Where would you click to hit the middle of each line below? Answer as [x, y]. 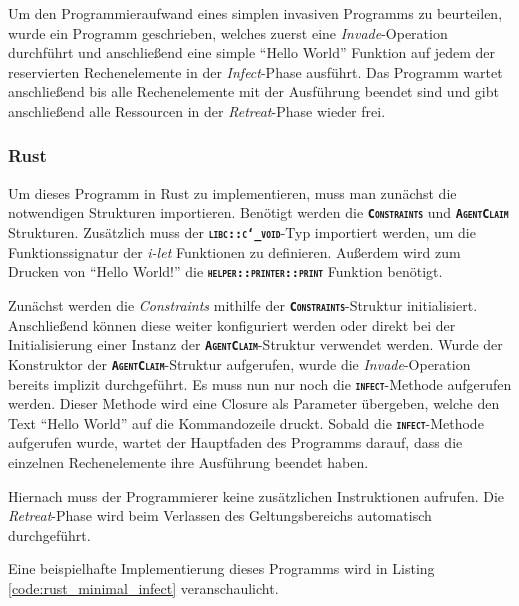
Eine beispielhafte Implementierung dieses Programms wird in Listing [221, 568]
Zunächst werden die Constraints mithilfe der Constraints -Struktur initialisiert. [243, 304]
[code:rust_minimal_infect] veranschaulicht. [143, 587]
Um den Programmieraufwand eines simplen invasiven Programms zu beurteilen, [255, 13]
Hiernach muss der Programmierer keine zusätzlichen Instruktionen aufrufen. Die [256, 495]
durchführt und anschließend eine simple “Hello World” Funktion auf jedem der [252, 52]
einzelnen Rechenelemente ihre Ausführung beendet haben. [188, 462]
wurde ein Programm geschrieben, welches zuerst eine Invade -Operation [228, 32]
